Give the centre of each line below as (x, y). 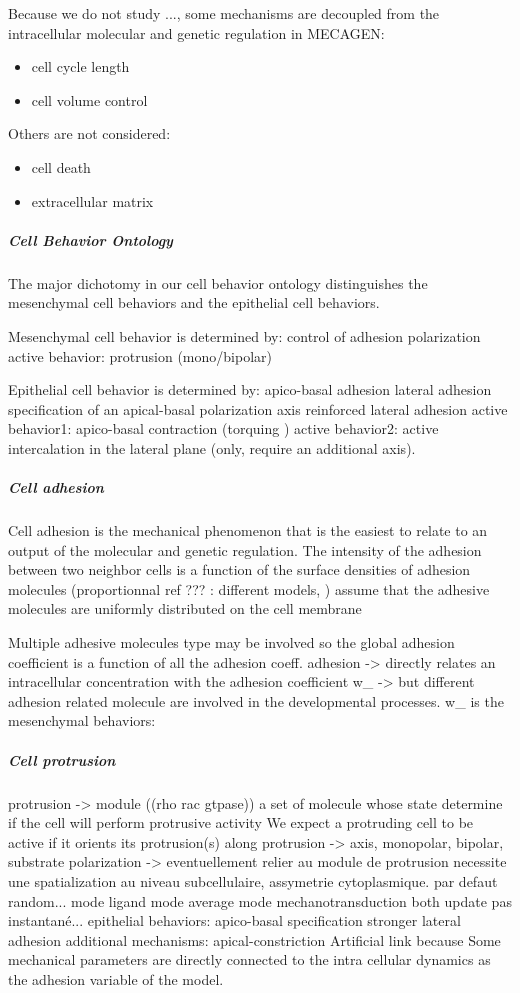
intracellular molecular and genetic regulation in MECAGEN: (196, 32)
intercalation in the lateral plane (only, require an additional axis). (212, 447)
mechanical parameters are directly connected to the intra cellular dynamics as (249, 959)
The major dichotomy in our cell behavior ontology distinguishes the (218, 282)
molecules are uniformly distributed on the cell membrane (185, 608)
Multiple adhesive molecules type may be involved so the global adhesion (231, 642)
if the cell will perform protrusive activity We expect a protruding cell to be (241, 822)
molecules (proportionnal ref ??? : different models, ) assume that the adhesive (249, 588)
